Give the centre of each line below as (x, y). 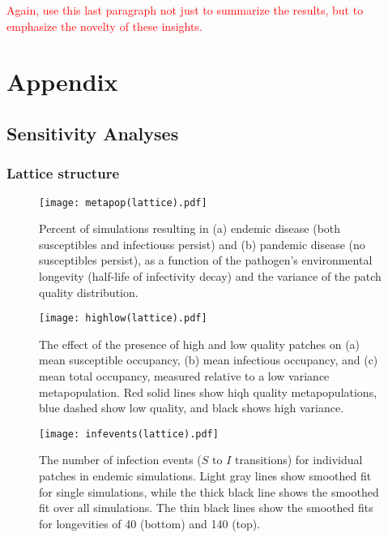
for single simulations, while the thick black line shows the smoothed (209, 491)
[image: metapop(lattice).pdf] (123, 202)
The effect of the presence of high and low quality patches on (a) (200, 344)
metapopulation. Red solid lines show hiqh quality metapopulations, (208, 392)
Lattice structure (63, 173)
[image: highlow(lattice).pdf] (123, 318)
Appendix (62, 82)
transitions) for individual (298, 460)
